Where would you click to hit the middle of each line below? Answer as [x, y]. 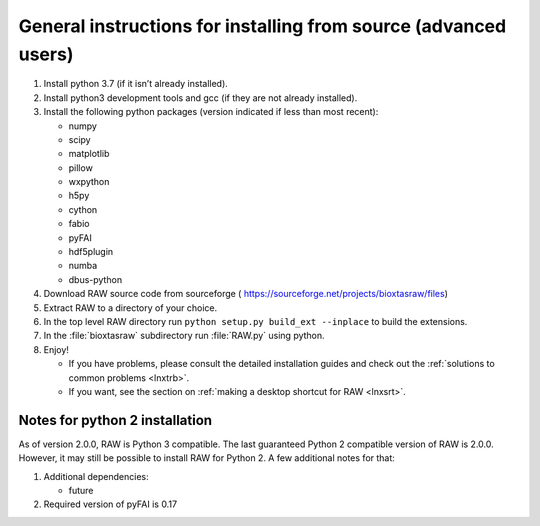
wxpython [89, 182]
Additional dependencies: [96, 476]
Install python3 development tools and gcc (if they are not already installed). [200, 97]
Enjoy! [56, 349]
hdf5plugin [91, 252]
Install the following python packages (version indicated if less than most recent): [211, 112]
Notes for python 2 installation [115, 420]
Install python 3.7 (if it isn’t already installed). [136, 84]
